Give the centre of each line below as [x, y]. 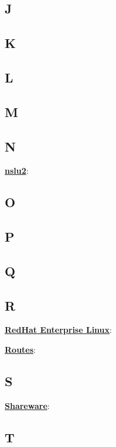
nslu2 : [17, 171]
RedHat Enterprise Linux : [58, 330]
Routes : [20, 350]
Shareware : [27, 405]
